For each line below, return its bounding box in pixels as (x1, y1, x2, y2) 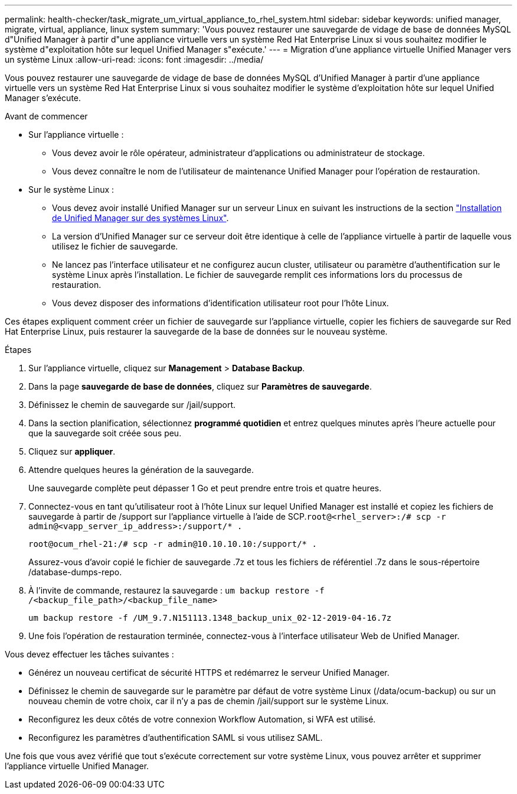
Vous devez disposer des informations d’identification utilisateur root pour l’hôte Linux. (52, 298, 389, 308)
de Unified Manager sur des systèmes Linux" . (52, 213, 229, 223)
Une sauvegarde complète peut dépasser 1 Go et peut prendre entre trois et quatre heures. (28, 483, 382, 493)
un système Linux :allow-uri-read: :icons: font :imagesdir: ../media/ (5, 54, 264, 64)
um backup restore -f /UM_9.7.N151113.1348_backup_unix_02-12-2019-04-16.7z (28, 613, 392, 623)
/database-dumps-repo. (28, 567, 122, 577)
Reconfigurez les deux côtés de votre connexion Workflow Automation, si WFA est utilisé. (28, 714, 376, 724)
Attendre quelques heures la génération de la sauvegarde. (28, 465, 254, 475)
